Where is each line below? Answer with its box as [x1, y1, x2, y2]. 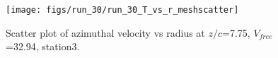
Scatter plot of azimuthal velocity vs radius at [6, 25, 205, 40]
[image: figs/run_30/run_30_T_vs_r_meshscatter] [6, 5, 239, 15]
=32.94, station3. [6, 39, 80, 54]
